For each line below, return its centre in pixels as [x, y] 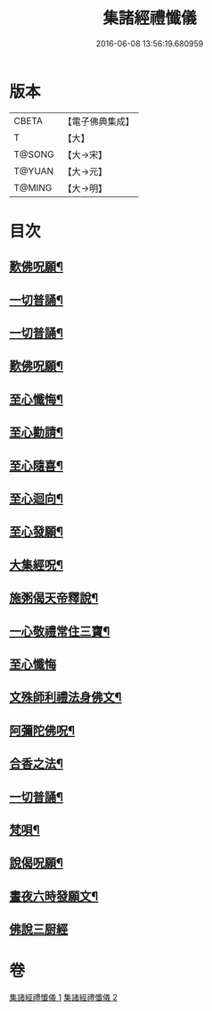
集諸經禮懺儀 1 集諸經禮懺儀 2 [64, 998]
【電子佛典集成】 [99, 121]
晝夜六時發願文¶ [54, 896]
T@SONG [34, 154]
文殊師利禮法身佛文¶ [65, 697]
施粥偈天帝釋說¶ [54, 598]
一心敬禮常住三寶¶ [60, 631]
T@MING [33, 187]
